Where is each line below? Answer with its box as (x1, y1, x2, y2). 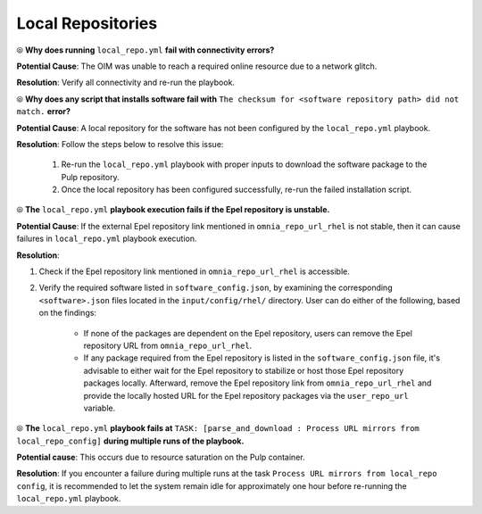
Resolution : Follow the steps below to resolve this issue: (16, 138, 224, 149)
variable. (83, 402, 116, 413)
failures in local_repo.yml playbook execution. (16, 233, 197, 245)
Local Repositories (16, 13, 158, 33)
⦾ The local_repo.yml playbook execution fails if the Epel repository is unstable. (16, 204, 330, 215)
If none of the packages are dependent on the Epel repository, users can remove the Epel (83, 327, 412, 338)
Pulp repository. (61, 171, 120, 182)
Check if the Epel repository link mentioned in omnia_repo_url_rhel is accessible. (38, 266, 350, 277)
